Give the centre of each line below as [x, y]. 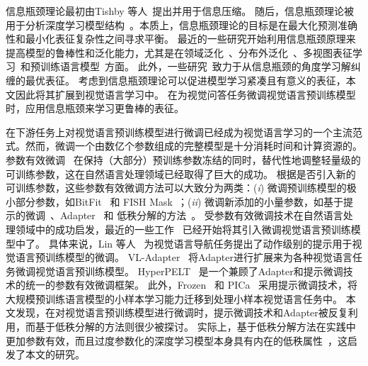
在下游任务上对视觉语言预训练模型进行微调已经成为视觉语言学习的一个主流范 [184, 132]
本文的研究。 [55, 354]
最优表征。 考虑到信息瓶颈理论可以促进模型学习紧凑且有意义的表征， [185, 80]
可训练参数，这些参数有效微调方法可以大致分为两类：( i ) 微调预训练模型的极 [181, 188]
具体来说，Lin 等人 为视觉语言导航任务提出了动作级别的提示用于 [200, 243]
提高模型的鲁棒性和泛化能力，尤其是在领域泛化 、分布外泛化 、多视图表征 [179, 52]
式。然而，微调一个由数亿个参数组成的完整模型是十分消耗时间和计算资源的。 [184, 146]
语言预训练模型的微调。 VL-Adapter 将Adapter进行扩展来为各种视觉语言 [184, 257]
